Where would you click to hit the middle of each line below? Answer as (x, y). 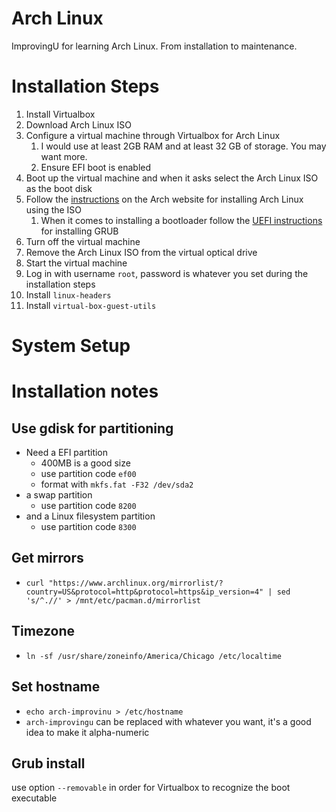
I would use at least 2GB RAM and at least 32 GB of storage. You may (183, 146)
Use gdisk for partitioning (92, 428)
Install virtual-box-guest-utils (91, 305)
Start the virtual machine (76, 263)
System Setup (71, 346)
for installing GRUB (79, 231)
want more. (64, 156)
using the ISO (54, 209)
